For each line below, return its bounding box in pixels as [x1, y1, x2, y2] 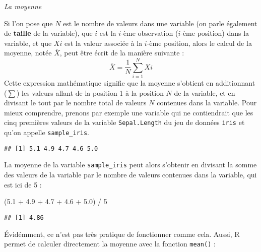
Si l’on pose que [4, 18, 53, 28]
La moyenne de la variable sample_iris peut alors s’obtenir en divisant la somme [4, 159, 257, 170]
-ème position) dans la [180, 28, 249, 38]
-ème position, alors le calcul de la [147, 37, 252, 48]
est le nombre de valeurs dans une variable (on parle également [63, 18, 257, 28]
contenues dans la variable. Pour [157, 97, 257, 108]
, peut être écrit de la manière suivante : [59, 47, 184, 58]
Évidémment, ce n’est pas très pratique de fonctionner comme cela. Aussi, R [4, 228, 240, 239]
